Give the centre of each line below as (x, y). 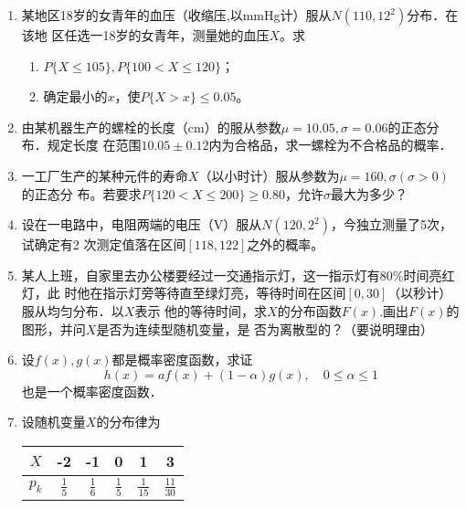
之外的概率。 (286, 244)
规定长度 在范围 (94, 145)
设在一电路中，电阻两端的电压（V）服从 (142, 224)
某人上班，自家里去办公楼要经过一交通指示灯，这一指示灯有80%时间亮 (232, 275)
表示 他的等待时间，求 (201, 310)
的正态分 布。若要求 (81, 193)
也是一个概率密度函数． (92, 391)
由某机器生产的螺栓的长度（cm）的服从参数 (151, 127)
